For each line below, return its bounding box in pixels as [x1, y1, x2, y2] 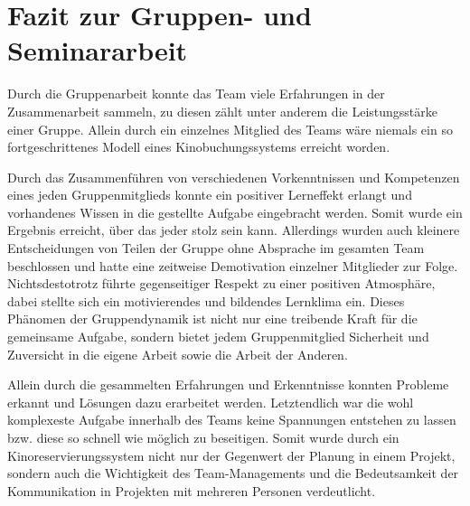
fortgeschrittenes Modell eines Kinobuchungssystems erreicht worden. [7, 137, 390, 156]
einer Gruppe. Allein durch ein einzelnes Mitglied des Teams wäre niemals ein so [7, 119, 453, 138]
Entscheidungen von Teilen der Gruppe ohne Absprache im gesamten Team [7, 239, 425, 258]
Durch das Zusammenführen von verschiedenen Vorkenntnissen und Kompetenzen [7, 167, 460, 186]
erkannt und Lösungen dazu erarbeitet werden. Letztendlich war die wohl [7, 392, 414, 411]
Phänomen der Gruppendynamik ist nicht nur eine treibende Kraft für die [7, 309, 418, 328]
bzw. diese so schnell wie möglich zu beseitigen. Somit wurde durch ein [7, 428, 399, 446]
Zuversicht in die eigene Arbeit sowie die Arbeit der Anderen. [7, 344, 348, 363]
